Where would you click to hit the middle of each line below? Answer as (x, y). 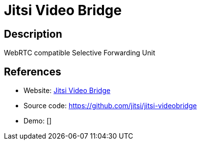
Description (33, 34)
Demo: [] (38, 121)
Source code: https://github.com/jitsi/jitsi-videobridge (110, 106)
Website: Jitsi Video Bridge (67, 91)
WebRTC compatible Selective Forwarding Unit (80, 53)
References (33, 72)
